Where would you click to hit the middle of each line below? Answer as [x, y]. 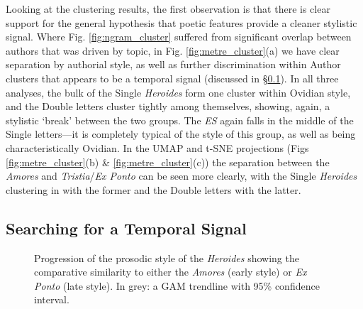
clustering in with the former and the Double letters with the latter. [153, 189]
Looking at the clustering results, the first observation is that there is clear [168, 9]
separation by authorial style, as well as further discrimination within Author [173, 64]
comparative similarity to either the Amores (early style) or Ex [171, 272]
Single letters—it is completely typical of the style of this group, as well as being [181, 134]
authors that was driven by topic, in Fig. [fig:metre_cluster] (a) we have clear [173, 50]
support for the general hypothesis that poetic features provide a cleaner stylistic [181, 22]
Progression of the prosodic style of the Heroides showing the [167, 257]
